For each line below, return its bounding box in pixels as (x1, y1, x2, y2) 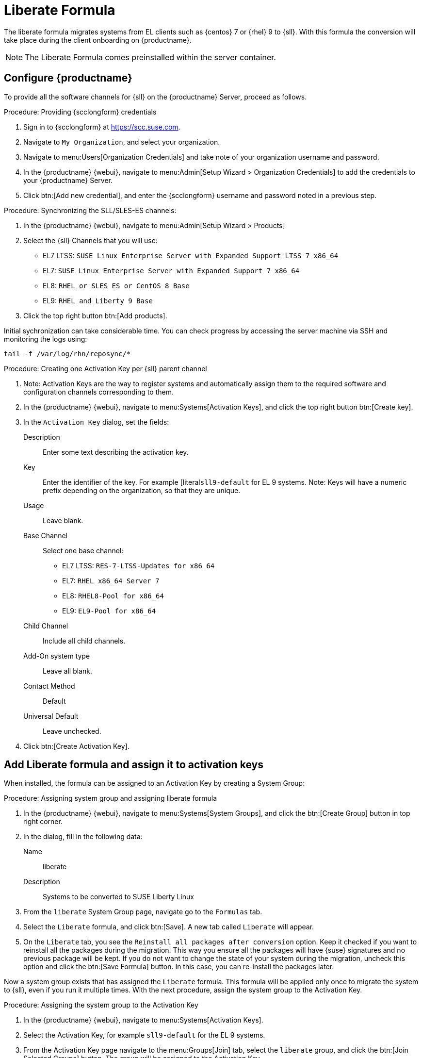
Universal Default (23, 711, 79, 720)
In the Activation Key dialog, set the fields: (23, 417, 169, 426)
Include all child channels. (43, 636, 126, 645)
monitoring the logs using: (4, 334, 87, 343)
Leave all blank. (43, 666, 92, 675)
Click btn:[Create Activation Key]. (23, 742, 130, 750)
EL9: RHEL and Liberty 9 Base (43, 296, 153, 305)
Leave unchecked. (43, 727, 101, 735)
